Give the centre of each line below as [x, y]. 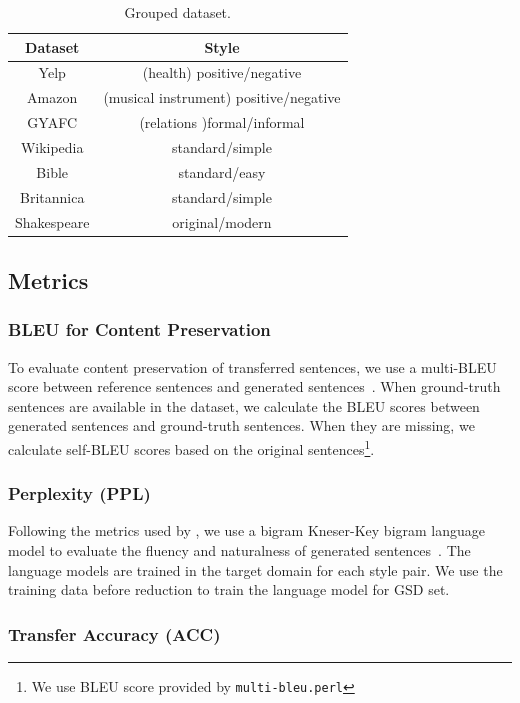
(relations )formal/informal [222, 122]
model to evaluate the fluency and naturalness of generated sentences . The [239, 550]
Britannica [52, 196]
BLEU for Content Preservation [139, 329]
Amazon [52, 97]
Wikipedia [52, 146]
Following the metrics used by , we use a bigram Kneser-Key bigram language [247, 530]
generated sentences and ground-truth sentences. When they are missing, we [241, 425]
